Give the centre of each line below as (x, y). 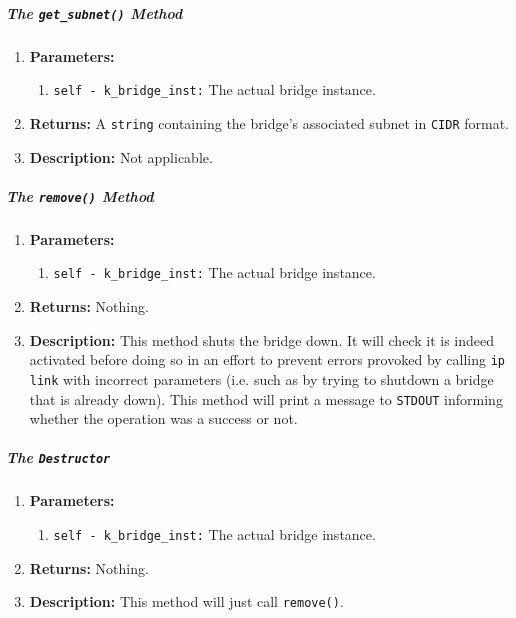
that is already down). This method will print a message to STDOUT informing (266, 398)
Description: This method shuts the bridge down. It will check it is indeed (261, 339)
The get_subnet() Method (94, 12)
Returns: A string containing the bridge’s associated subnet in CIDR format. (269, 122)
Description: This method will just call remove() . (186, 601)
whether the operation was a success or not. (163, 418)
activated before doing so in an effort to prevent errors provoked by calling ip (267, 359)
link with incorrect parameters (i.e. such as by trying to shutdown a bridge (261, 378)
